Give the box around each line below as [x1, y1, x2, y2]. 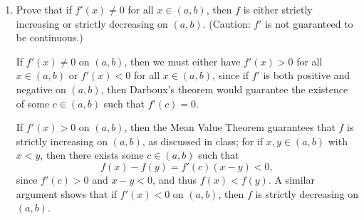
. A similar [268, 172, 315, 187]
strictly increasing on [16, 133, 108, 148]
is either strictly [243, 2, 313, 16]
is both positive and [263, 68, 350, 83]
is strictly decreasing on [255, 186, 359, 201]
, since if [212, 68, 249, 83]
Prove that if [16, 2, 72, 16]
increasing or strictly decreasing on [16, 16, 168, 31]
